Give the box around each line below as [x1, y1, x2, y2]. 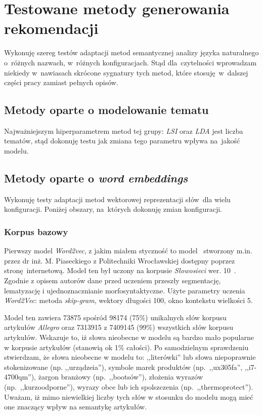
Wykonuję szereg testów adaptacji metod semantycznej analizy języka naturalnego [4, 47, 259, 58]
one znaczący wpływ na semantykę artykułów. [4, 401, 147, 412]
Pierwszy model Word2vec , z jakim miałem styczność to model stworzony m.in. [4, 245, 252, 256]
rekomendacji [4, 18, 99, 39]
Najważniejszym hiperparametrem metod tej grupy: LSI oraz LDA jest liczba [4, 125, 243, 136]
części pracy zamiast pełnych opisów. [4, 77, 118, 88]
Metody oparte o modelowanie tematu [4, 102, 209, 118]
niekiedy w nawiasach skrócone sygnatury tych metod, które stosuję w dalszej [4, 67, 248, 78]
